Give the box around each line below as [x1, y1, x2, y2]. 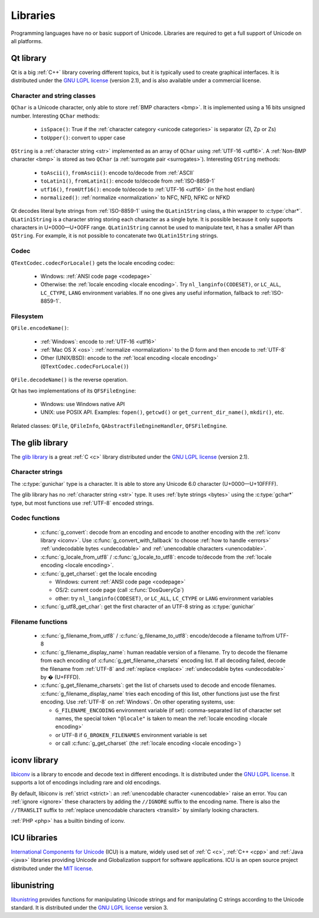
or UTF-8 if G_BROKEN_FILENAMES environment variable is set [55, 731, 207, 738]
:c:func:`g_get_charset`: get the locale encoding [40, 570, 157, 577]
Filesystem [11, 312, 44, 320]
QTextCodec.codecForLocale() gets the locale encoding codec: [11, 259, 175, 266]
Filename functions [11, 618, 68, 626]
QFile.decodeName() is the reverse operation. [11, 376, 128, 384]
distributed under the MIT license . [11, 865, 94, 872]
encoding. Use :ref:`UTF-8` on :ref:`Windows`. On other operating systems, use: [40, 698, 236, 706]
